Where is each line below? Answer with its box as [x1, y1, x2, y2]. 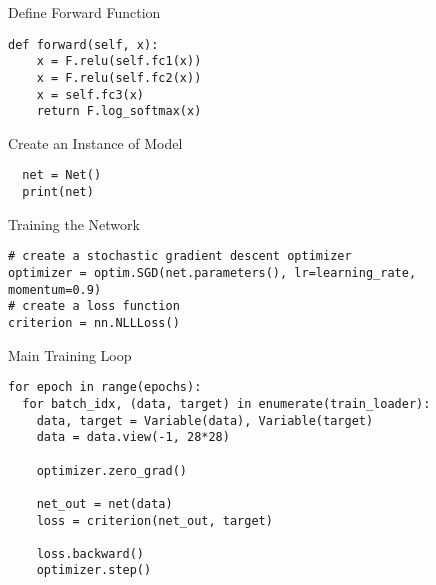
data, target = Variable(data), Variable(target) [36, 413, 374, 428]
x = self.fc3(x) [36, 87, 145, 102]
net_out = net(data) [36, 496, 173, 511]
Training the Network [8, 213, 140, 234]
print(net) [22, 185, 94, 200]
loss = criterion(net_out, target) [36, 513, 273, 528]
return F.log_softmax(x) [36, 104, 202, 119]
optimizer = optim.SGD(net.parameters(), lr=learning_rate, [8, 266, 417, 281]
